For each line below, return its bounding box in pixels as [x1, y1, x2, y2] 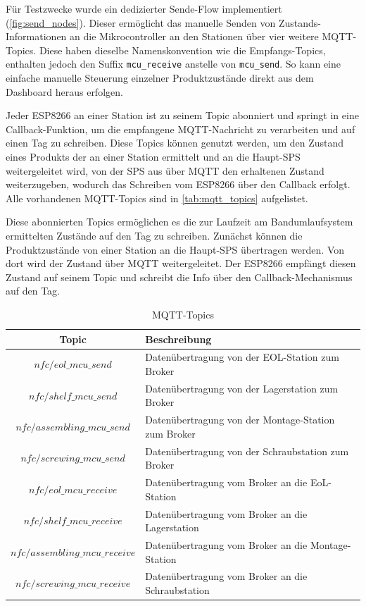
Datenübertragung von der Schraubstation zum [145, 443, 349, 458]
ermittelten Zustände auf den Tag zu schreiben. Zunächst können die [6, 228, 303, 242]
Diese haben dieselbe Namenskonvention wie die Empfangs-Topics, [39, 42, 326, 57]
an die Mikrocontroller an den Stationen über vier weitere [70, 29, 319, 44]
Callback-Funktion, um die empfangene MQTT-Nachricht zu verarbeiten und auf [6, 121, 355, 136]
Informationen [6, 29, 67, 44]
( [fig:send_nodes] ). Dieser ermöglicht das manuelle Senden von [6, 15, 276, 30]
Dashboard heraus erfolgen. [6, 84, 123, 99]
